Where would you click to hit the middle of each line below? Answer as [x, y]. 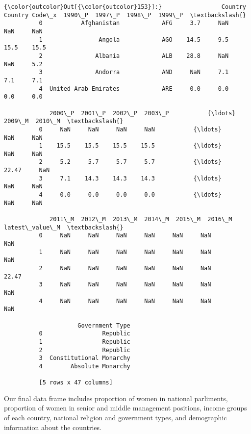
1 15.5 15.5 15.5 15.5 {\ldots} [130, 146]
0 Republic [85, 334]
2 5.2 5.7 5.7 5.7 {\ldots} [130, 162]
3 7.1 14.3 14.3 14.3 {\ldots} [130, 178]
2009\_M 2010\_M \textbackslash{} [64, 121]
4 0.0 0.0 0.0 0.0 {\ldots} [130, 195]
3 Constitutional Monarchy [85, 358]
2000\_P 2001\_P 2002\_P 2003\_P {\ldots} [143, 113]
